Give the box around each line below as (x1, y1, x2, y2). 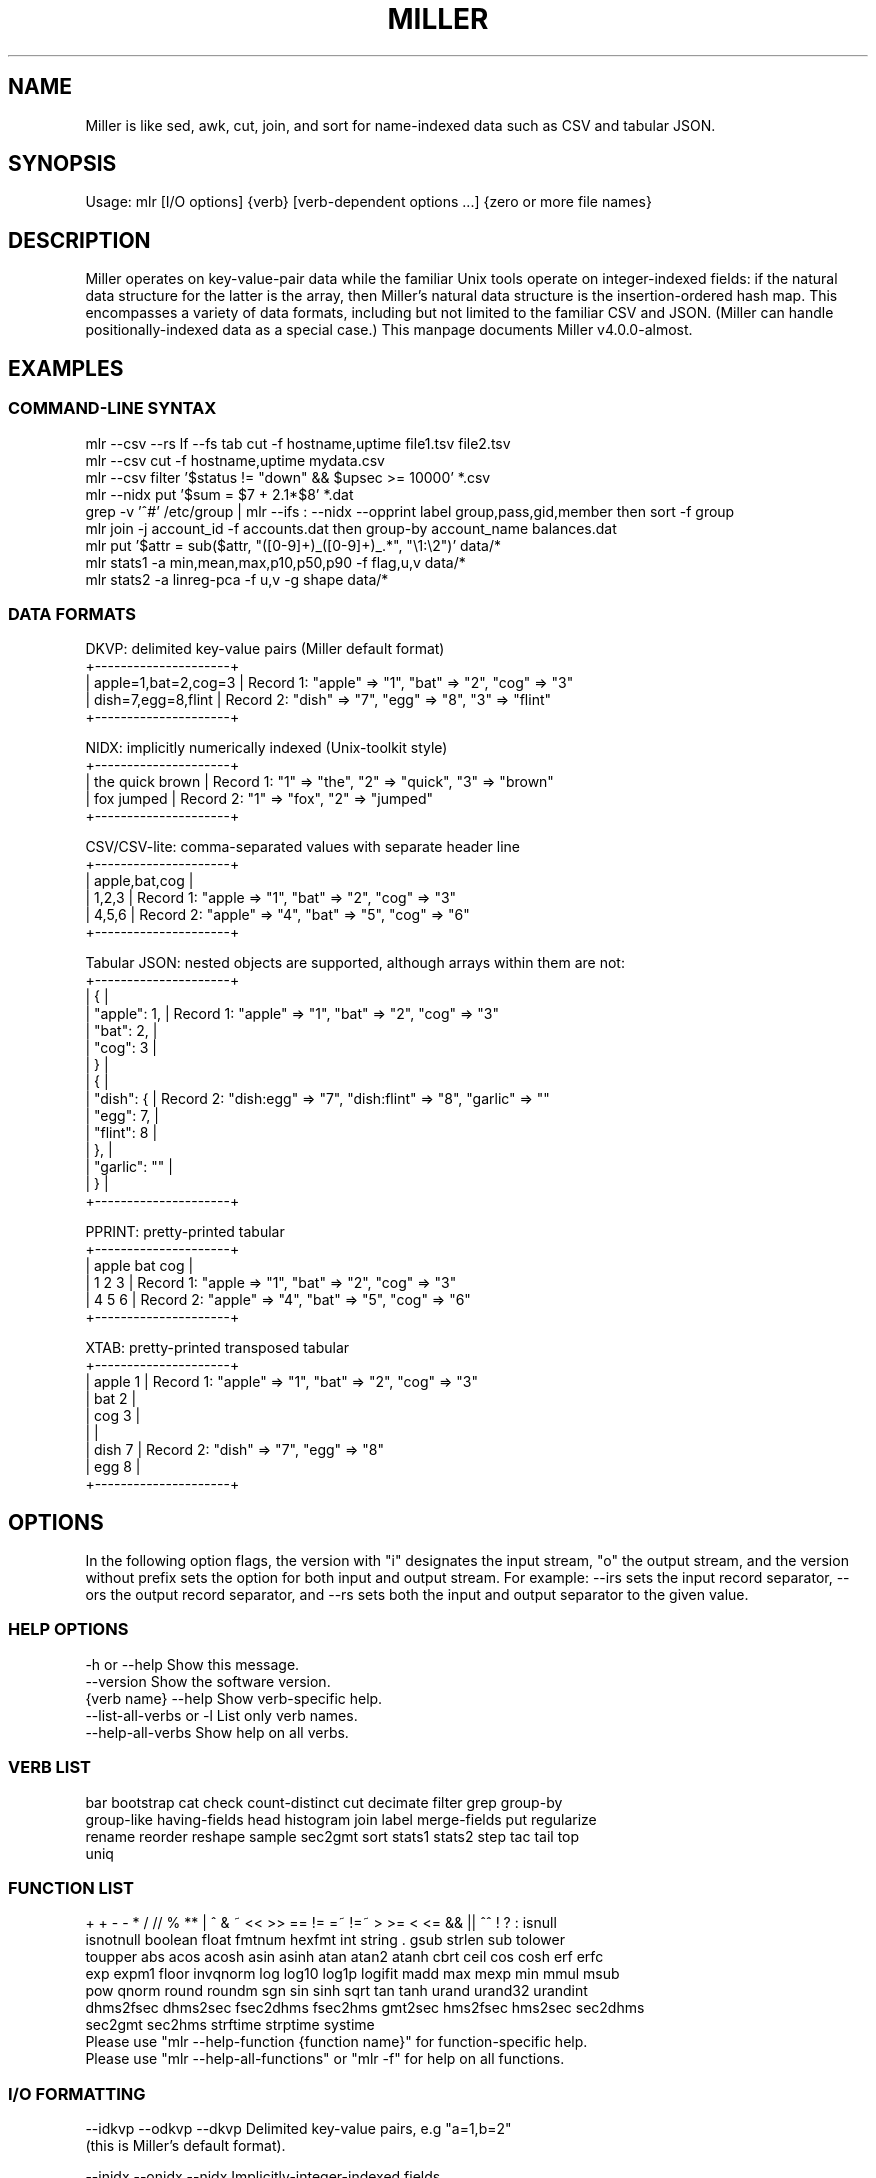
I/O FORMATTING (8, 2083, 146, 2104)
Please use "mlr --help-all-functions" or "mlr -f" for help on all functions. (85, 2050, 565, 2068)
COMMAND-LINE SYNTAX (8, 398, 217, 419)
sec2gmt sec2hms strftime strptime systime (85, 2016, 375, 2034)
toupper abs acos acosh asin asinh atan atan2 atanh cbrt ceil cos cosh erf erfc (85, 1948, 604, 1966)
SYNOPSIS (8, 151, 117, 177)
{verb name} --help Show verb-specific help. (85, 1689, 383, 1707)
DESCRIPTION (8, 227, 151, 253)
